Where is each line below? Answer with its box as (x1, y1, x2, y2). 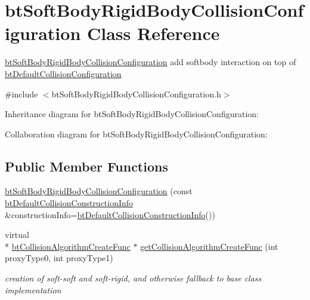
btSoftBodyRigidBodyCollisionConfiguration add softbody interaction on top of (5, 56, 296, 68)
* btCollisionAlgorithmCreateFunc (5, 240, 131, 252)
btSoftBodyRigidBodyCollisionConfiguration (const (5, 185, 193, 197)
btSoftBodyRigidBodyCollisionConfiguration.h (51, 87, 221, 100)
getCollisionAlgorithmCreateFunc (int (140, 240, 278, 252)
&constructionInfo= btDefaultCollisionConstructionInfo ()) (5, 208, 215, 221)
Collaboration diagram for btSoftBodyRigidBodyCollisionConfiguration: (5, 127, 268, 140)
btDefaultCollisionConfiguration (5, 67, 122, 79)
